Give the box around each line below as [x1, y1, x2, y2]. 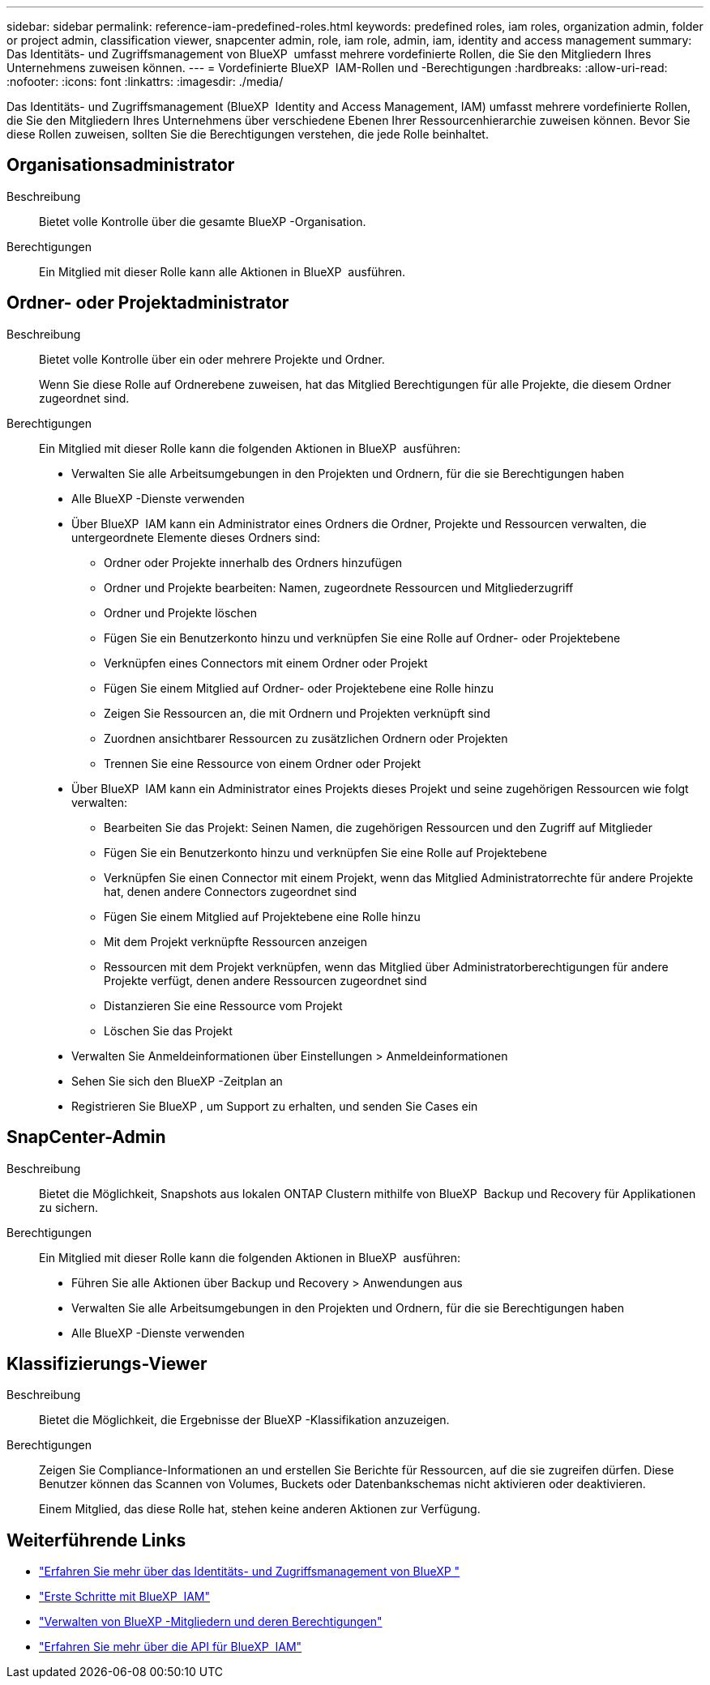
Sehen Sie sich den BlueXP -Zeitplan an [71, 1073, 283, 1088]
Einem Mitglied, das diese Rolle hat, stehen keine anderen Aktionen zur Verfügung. [39, 1502, 481, 1516]
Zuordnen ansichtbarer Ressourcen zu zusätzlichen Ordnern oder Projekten [104, 731, 508, 745]
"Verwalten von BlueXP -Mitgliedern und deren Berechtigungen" [39, 1615, 383, 1629]
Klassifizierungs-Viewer [6, 1353, 207, 1374]
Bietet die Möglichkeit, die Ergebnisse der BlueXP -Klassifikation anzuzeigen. [39, 1413, 450, 1427]
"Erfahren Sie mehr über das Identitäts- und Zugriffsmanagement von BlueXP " [39, 1564, 460, 1579]
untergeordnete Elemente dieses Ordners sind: [71, 530, 321, 544]
